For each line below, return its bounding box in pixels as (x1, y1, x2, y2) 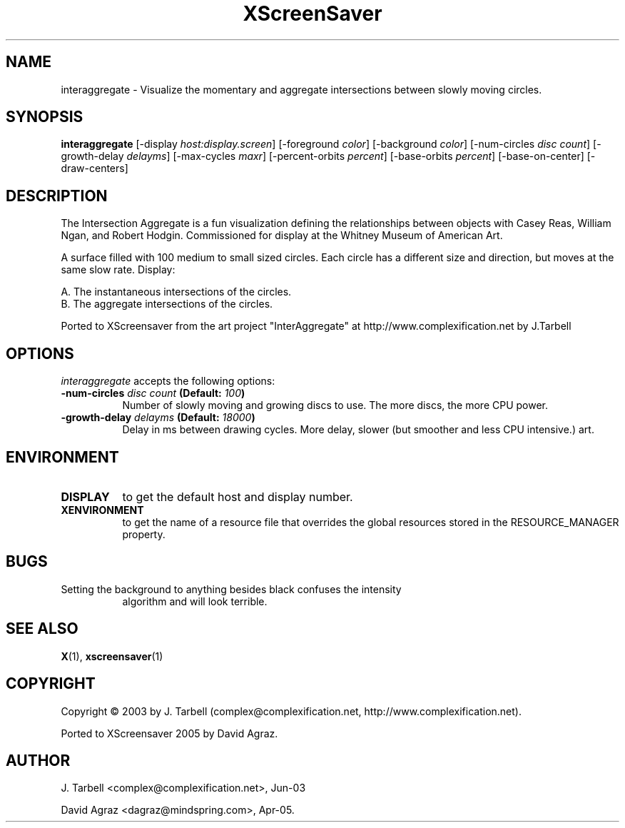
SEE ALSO (6, 620, 78, 638)
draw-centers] (61, 162, 128, 175)
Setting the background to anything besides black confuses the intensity (61, 582, 402, 595)
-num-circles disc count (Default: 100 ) (61, 387, 245, 400)
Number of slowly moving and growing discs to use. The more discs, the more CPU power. (122, 399, 549, 412)
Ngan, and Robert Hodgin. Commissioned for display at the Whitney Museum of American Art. (61, 229, 503, 242)
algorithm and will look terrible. (122, 595, 268, 607)
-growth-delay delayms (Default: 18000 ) (61, 411, 255, 424)
